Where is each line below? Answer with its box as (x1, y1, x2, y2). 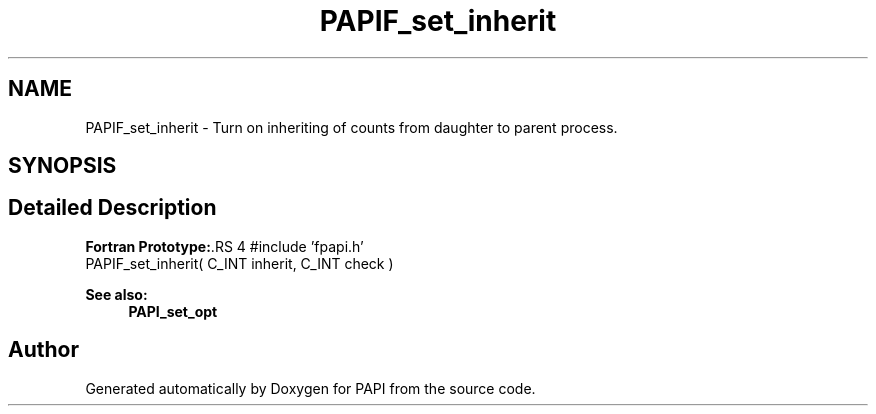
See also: (85, 285, 148, 303)
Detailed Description (8, 195, 217, 221)
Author (8, 337, 79, 363)
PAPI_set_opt (128, 302, 218, 320)
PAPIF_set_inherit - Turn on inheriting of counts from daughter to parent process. (85, 118, 618, 136)
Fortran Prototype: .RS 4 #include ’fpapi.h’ (85, 237, 364, 255)
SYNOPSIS (8, 153, 117, 179)
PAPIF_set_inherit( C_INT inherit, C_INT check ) (85, 254, 394, 272)
